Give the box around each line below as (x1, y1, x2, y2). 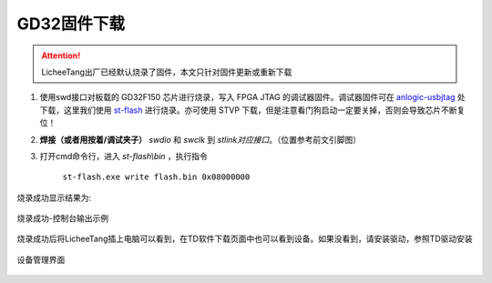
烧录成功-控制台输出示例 (16, 213, 109, 224)
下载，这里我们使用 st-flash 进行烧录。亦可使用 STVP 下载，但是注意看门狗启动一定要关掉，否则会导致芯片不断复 (39, 105, 466, 116)
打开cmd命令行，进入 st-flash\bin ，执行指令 (39, 150, 209, 161)
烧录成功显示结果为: (16, 192, 92, 203)
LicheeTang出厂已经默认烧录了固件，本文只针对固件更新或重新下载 (41, 66, 292, 77)
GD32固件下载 (16, 14, 125, 34)
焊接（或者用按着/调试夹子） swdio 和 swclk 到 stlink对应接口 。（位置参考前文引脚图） (39, 134, 362, 145)
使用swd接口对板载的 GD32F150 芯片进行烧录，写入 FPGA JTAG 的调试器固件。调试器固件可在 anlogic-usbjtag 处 (39, 92, 466, 103)
